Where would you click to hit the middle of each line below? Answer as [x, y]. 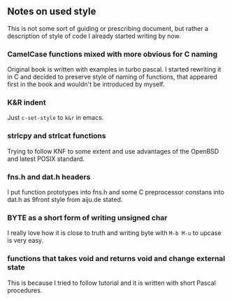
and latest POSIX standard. [46, 159]
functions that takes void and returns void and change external [116, 259]
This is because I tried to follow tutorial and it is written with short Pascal [112, 283]
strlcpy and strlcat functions [57, 136]
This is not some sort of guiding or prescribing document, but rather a [108, 28]
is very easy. [26, 241]
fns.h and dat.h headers [49, 177]
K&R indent [27, 102]
